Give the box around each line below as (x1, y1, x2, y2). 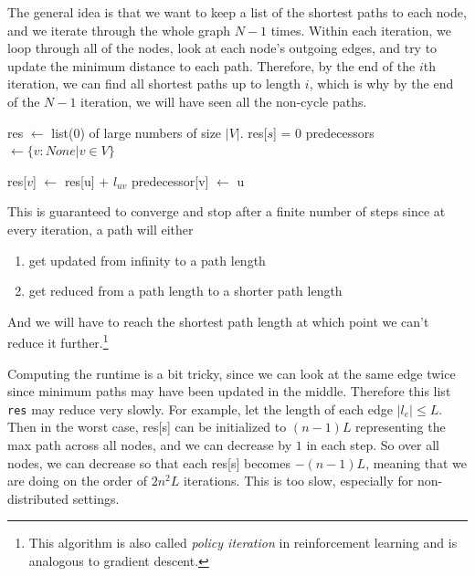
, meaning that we (365, 453, 467, 472)
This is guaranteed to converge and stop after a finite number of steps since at (7, 202, 446, 221)
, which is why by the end (309, 74, 454, 93)
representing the (355, 417, 446, 436)
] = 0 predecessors (272, 122, 375, 141)
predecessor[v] (131, 171, 209, 190)
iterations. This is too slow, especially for (183, 471, 414, 490)
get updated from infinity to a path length (28, 250, 266, 269)
